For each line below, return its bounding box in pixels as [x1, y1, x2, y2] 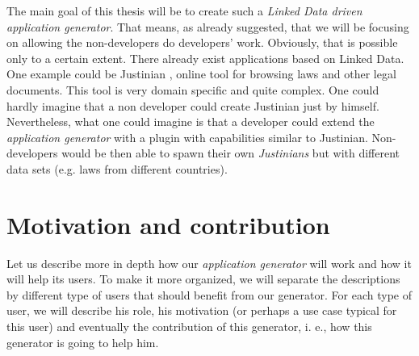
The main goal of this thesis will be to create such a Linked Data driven [6, 2, 362, 19]
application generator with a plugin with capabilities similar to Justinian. [6, 128, 368, 145]
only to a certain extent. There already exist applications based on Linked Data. [6, 49, 404, 66]
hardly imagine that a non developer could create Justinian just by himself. [6, 97, 379, 114]
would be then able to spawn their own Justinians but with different [61, 144, 400, 161]
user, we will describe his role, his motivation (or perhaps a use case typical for [6, 302, 397, 319]
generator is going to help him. [6, 333, 159, 350]
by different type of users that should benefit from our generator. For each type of [6, 286, 412, 303]
